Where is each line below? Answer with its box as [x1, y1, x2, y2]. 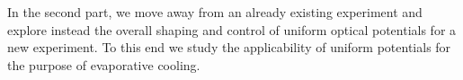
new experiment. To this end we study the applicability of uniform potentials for [7, 38, 451, 57]
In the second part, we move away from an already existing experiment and [7, 3, 423, 21]
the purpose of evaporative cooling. [7, 55, 200, 74]
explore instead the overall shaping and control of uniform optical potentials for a [7, 20, 457, 39]
